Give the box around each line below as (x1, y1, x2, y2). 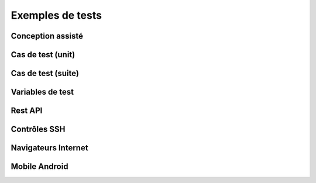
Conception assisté (11, 31, 84, 41)
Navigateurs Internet (11, 143, 88, 153)
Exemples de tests (11, 9, 102, 22)
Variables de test (11, 87, 74, 97)
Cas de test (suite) (11, 68, 79, 78)
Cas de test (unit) (11, 50, 75, 60)
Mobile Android (11, 161, 68, 172)
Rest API (11, 106, 43, 116)
